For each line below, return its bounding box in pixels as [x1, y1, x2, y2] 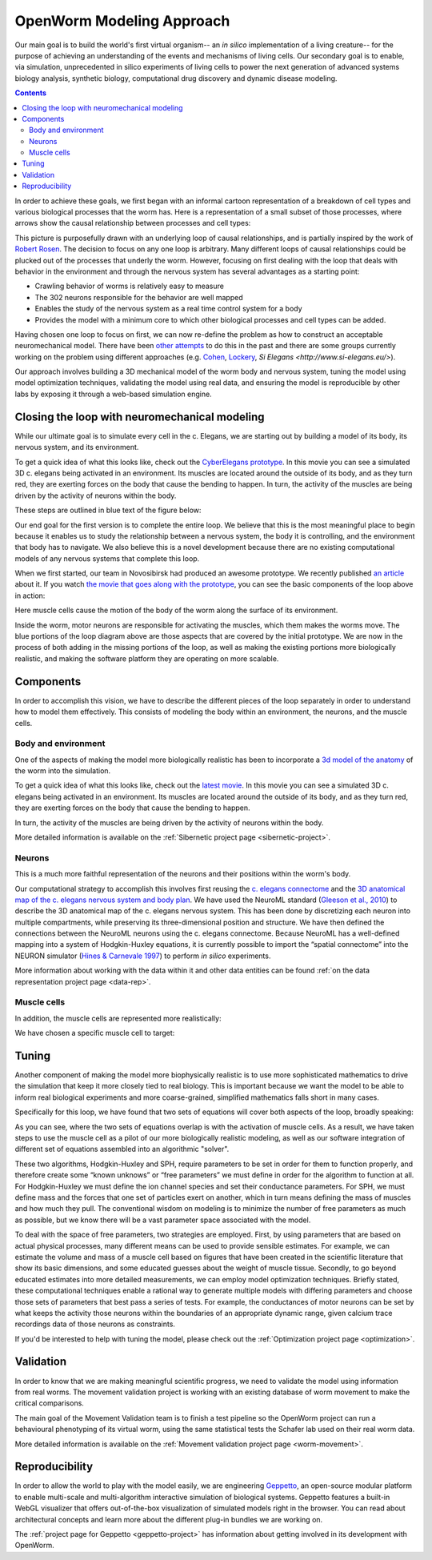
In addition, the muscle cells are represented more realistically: [14, 1013, 222, 1023]
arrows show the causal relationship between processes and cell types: [14, 219, 251, 228]
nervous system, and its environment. [14, 443, 139, 452]
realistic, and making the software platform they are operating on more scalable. [14, 653, 279, 664]
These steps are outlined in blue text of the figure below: [14, 505, 202, 515]
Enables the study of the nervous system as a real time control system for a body [34, 304, 303, 314]
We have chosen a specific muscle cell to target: [14, 1029, 175, 1038]
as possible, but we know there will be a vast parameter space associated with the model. [14, 1215, 311, 1225]
